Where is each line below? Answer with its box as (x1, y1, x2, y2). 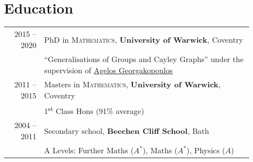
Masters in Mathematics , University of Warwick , (44, 79, 221, 90)
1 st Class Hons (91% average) (44, 104, 145, 117)
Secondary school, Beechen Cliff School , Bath (44, 125, 209, 136)
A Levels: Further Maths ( (44, 145, 134, 156)
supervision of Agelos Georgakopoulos (44, 65, 173, 76)
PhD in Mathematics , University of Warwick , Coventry (44, 33, 243, 45)
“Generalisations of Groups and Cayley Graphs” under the (44, 53, 244, 65)
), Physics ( (186, 145, 225, 156)
